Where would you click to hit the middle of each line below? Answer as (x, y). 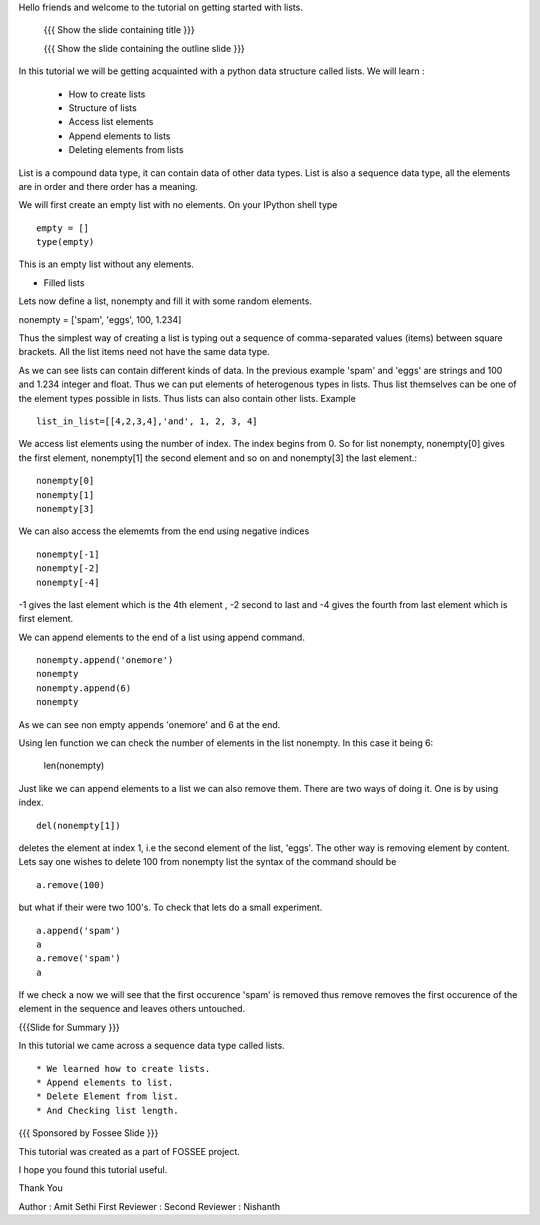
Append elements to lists (119, 136)
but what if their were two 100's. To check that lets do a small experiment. (170, 907)
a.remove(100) (70, 884)
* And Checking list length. (107, 1110)
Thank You (41, 1188)
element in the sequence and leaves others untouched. (132, 1009)
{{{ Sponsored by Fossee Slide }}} (88, 1133)
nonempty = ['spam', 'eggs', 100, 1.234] (100, 319)
